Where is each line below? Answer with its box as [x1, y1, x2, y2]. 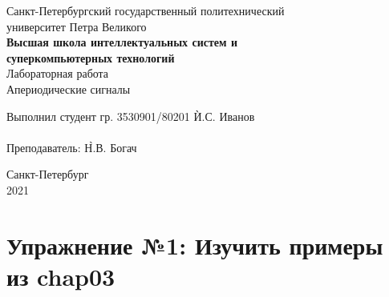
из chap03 [6, 259, 115, 292]
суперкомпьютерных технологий [6, 49, 175, 66]
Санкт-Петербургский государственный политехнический [6, 2, 285, 18]
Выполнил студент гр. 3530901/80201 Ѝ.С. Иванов [6, 107, 255, 124]
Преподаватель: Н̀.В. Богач [6, 138, 137, 155]
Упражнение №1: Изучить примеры [6, 228, 383, 261]
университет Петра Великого [6, 18, 147, 34]
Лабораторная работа [6, 65, 109, 82]
